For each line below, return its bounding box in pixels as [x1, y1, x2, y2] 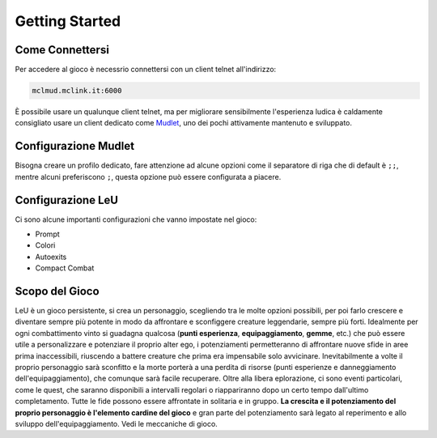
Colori [35, 240, 56, 250]
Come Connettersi [15, 43, 109, 57]
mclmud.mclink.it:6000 [32, 86, 122, 96]
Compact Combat [35, 263, 95, 273]
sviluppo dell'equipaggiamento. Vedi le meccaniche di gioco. [15, 419, 218, 428]
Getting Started [15, 12, 121, 30]
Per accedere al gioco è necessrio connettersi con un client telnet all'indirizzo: [15, 65, 277, 74]
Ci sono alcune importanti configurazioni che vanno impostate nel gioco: [15, 215, 257, 224]
